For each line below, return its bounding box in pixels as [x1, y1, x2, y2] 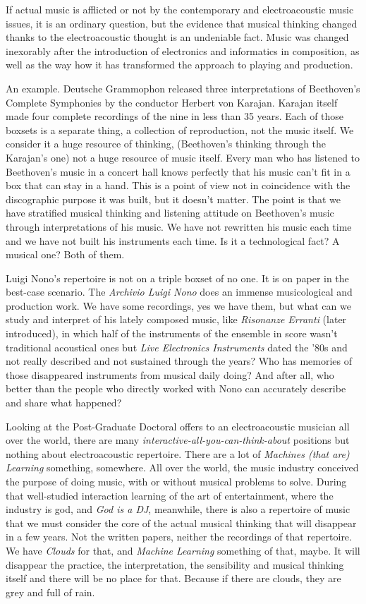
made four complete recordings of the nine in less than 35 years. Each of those [6, 109, 344, 123]
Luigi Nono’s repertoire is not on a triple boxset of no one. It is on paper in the [6, 270, 349, 285]
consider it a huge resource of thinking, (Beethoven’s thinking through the [6, 136, 327, 151]
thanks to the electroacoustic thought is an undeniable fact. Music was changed [6, 30, 349, 44]
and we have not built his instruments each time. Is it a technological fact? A [6, 233, 340, 248]
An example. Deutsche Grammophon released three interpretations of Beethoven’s [6, 80, 360, 95]
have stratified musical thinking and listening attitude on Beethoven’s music [6, 205, 334, 220]
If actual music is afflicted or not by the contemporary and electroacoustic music [6, 2, 354, 16]
